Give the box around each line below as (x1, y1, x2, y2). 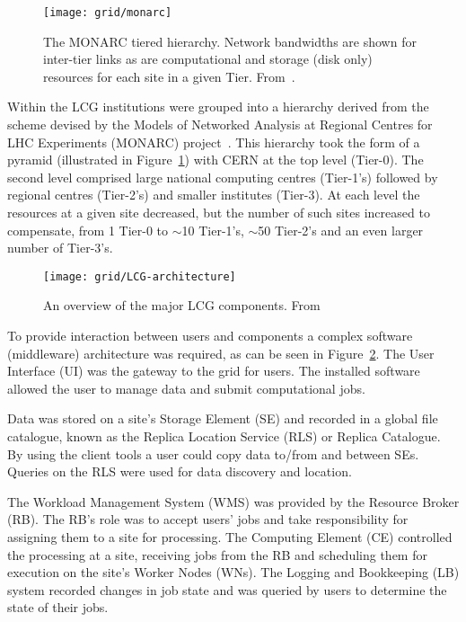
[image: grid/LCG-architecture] (43, 270, 236, 283)
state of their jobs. (7, 598, 109, 617)
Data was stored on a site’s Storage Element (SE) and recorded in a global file (7, 409, 438, 428)
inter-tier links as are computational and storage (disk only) (43, 49, 373, 68)
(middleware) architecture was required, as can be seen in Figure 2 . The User (7, 343, 435, 362)
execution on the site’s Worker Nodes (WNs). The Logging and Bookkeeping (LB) (7, 563, 460, 582)
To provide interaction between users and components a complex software (7, 326, 413, 345)
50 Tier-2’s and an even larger (258, 220, 424, 239)
